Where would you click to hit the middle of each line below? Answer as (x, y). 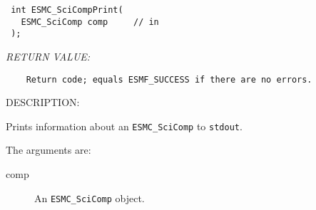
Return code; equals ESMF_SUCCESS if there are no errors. (169, 79)
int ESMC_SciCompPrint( (67, 10)
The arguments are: (49, 150)
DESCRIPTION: (43, 102)
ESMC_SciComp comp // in (90, 22)
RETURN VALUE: (48, 56)
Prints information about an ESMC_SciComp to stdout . (124, 126)
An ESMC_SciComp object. (90, 198)
